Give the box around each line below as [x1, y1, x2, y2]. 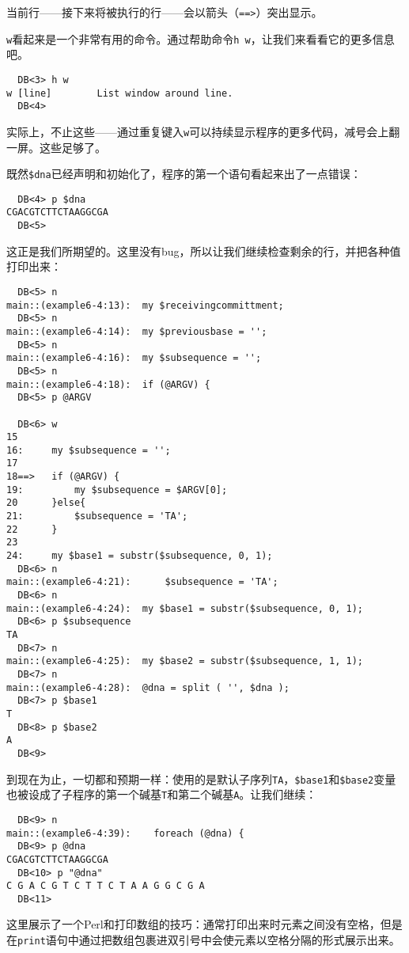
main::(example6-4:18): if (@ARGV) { [6, 378, 210, 390]
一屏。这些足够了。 [6, 139, 106, 155]
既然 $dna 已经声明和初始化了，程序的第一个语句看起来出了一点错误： [6, 165, 362, 182]
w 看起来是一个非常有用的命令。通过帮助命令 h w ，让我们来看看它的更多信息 [6, 30, 395, 47]
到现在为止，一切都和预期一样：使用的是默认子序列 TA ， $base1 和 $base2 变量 [6, 770, 396, 787]
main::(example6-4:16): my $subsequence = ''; [6, 352, 262, 364]
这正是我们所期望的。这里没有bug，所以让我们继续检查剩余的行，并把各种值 [6, 242, 401, 259]
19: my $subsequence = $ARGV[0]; [6, 484, 228, 495]
